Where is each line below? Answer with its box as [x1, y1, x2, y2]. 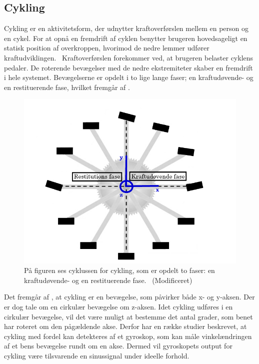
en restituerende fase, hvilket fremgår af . [4, 81, 130, 92]
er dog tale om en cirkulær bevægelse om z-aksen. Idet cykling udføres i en [4, 301, 233, 311]
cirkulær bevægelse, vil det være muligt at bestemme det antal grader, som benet [4, 311, 253, 321]
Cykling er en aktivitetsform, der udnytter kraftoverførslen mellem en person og [4, 23, 249, 33]
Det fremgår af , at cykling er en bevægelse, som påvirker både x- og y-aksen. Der [4, 291, 255, 302]
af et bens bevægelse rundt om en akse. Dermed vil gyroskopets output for [4, 340, 232, 351]
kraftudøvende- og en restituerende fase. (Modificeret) [24, 274, 192, 285]
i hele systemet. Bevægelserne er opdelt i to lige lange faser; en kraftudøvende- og [4, 72, 253, 82]
